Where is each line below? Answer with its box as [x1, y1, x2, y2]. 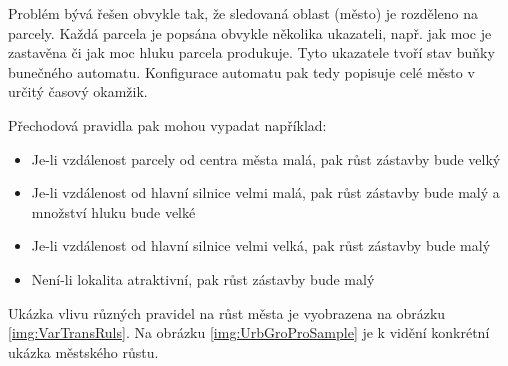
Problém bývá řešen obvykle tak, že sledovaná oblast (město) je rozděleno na [8, 3, 478, 23]
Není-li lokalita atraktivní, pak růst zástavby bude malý [31, 268, 375, 289]
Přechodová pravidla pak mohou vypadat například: [8, 114, 327, 135]
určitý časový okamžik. [8, 81, 148, 102]
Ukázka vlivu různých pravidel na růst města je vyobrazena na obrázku [8, 302, 446, 323]
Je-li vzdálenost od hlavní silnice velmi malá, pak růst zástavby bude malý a [31, 182, 500, 203]
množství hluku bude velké [31, 201, 196, 222]
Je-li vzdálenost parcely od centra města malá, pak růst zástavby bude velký [31, 148, 501, 169]
